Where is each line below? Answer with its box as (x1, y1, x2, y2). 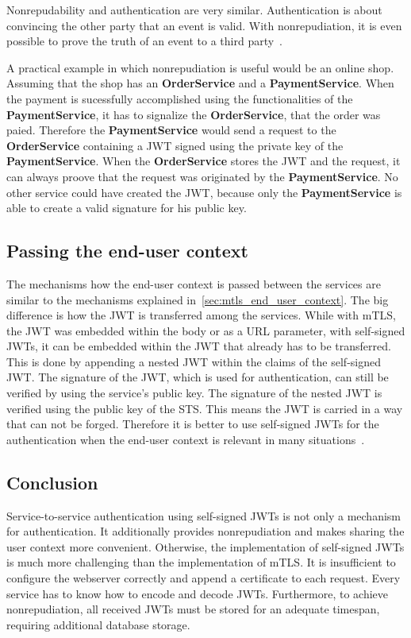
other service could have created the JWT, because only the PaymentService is (6, 184, 402, 200)
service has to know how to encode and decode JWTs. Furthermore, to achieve (6, 585, 389, 601)
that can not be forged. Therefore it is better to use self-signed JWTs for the (6, 416, 379, 432)
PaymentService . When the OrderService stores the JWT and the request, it (6, 153, 401, 169)
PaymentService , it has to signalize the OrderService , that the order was (6, 106, 381, 122)
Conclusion (6, 470, 98, 494)
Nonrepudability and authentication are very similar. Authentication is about (6, 2, 382, 17)
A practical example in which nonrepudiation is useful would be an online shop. (6, 59, 394, 75)
